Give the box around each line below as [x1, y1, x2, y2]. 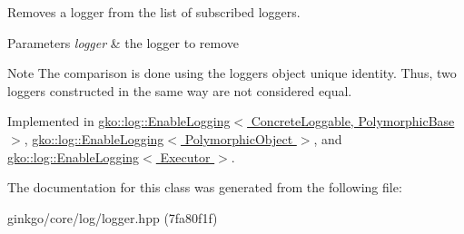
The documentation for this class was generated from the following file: [7, 178, 402, 197]
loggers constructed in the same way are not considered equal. [7, 81, 352, 100]
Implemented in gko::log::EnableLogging [7, 112, 231, 131]
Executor [160, 147, 211, 166]
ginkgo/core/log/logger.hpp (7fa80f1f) [7, 208, 218, 227]
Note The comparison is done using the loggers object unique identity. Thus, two [7, 63, 457, 83]
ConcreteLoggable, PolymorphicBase [251, 112, 455, 131]
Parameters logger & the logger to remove [7, 33, 240, 52]
